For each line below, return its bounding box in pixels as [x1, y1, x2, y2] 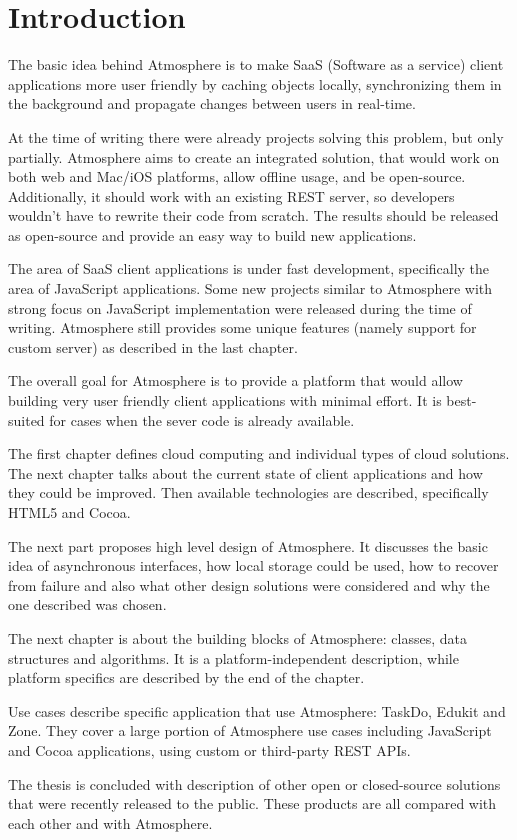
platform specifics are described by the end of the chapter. [8, 667, 365, 688]
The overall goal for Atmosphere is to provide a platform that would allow [8, 370, 463, 391]
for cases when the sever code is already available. [49, 409, 355, 430]
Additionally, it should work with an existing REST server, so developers [8, 185, 455, 206]
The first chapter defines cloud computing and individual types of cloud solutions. [8, 443, 510, 464]
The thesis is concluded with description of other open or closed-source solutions [8, 773, 501, 794]
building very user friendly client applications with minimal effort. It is [8, 390, 442, 411]
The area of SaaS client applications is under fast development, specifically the [8, 258, 490, 279]
